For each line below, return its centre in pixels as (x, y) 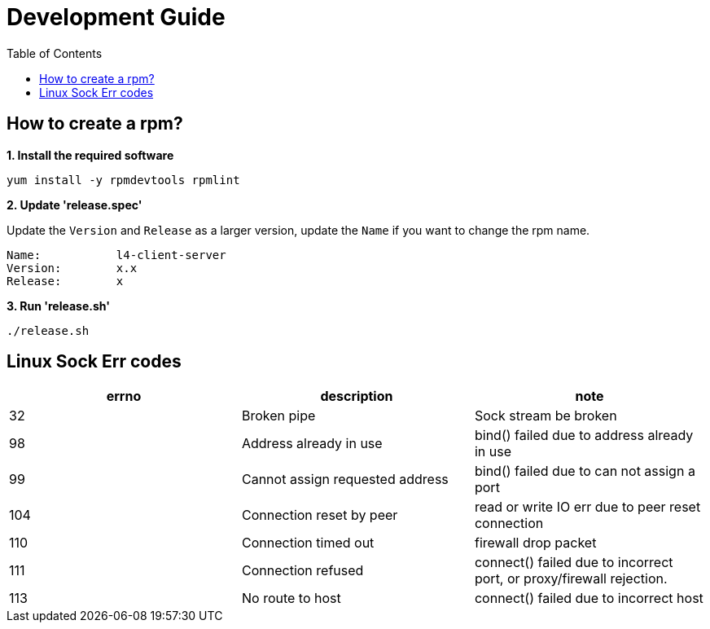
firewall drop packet (535, 543)
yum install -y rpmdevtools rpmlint (123, 180)
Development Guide (116, 17)
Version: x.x (72, 268)
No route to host (291, 598)
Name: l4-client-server (116, 255)
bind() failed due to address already (584, 435)
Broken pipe (278, 416)
